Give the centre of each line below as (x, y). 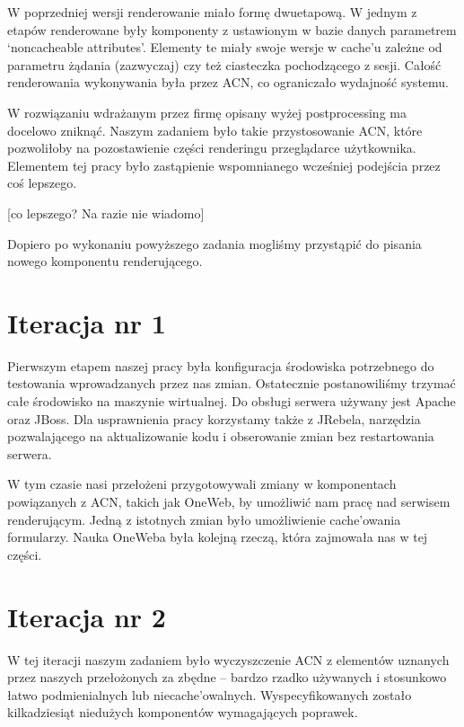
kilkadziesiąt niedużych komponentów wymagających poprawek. (183, 712)
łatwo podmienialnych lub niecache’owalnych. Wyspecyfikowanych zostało (210, 694)
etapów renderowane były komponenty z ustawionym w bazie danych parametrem (232, 29)
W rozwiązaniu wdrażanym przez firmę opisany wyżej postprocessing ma (207, 112)
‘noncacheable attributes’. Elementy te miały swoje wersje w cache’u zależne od (225, 47)
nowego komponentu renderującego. (105, 261)
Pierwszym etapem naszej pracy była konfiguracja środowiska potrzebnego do (221, 365)
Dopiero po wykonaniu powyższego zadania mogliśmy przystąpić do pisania (214, 243)
